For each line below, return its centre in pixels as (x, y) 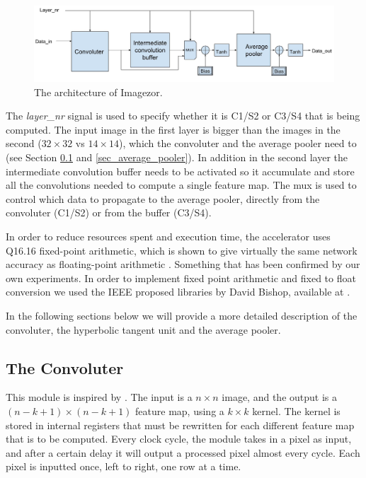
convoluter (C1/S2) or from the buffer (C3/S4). (109, 212)
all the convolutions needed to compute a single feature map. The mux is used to (181, 185)
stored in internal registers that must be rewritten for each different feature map (180, 425)
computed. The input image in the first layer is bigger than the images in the (173, 129)
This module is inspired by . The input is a (99, 397)
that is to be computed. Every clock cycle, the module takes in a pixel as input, (179, 439)
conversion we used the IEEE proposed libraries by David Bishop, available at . (178, 292)
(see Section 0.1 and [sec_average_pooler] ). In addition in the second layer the (177, 157)
